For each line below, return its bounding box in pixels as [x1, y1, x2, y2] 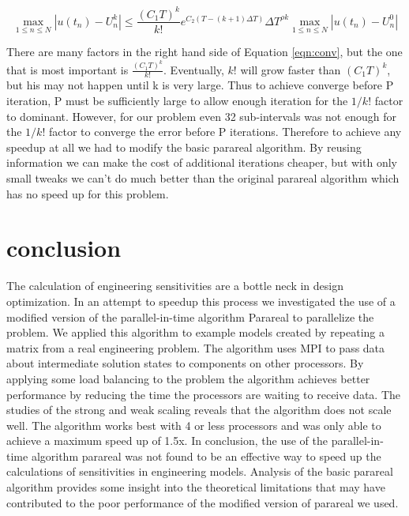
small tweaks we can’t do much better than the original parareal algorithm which [6, 170, 400, 186]
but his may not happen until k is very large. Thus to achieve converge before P [6, 77, 394, 93]
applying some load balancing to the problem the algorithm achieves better [6, 370, 370, 386]
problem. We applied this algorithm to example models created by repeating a [6, 324, 385, 341]
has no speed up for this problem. [6, 185, 169, 202]
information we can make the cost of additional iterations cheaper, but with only [6, 154, 397, 171]
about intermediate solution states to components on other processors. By [6, 355, 364, 371]
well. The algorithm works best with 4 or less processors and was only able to [6, 416, 381, 433]
